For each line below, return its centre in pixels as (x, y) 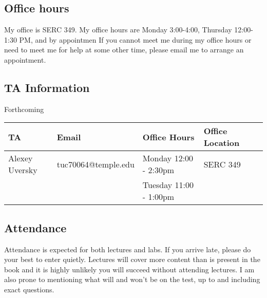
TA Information (47, 87)
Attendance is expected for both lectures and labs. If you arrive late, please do (128, 249)
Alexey (21, 158)
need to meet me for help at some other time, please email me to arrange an (124, 50)
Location (222, 143)
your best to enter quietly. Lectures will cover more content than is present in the (132, 259)
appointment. (25, 59)
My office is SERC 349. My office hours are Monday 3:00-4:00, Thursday (118, 30)
